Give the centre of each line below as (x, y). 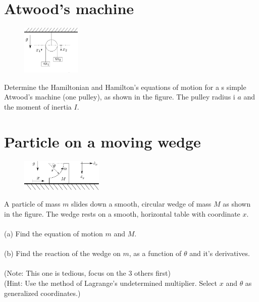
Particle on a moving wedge (102, 141)
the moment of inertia (38, 107)
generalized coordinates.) (42, 293)
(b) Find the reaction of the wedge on (62, 253)
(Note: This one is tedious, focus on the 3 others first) (87, 273)
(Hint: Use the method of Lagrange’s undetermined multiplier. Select (111, 283)
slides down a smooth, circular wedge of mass (141, 204)
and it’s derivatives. (220, 253)
